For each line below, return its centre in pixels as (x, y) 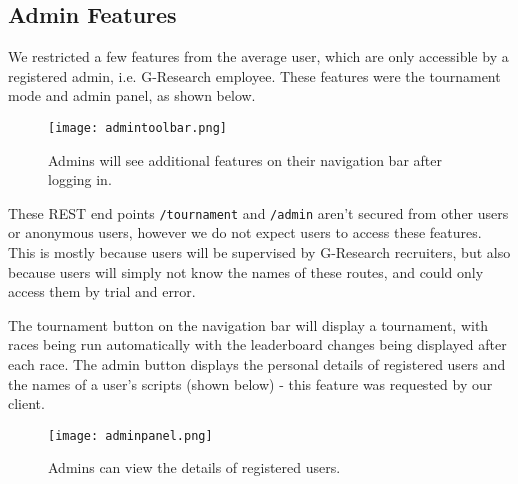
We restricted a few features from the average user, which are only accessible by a (258, 56)
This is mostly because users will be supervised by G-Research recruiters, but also (259, 252)
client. (26, 403)
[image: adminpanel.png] (130, 435)
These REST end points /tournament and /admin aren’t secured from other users (258, 212)
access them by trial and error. (102, 291)
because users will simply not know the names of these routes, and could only (246, 271)
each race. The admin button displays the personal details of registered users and (257, 364)
